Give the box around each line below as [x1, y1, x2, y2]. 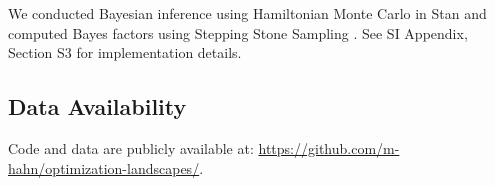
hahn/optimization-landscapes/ [8, 157, 200, 178]
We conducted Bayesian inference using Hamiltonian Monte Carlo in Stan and [8, 3, 487, 23]
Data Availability [8, 91, 187, 122]
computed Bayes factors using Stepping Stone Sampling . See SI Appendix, [8, 22, 468, 43]
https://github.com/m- [258, 137, 400, 158]
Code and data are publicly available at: [8, 137, 254, 158]
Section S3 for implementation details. [8, 42, 242, 63]
